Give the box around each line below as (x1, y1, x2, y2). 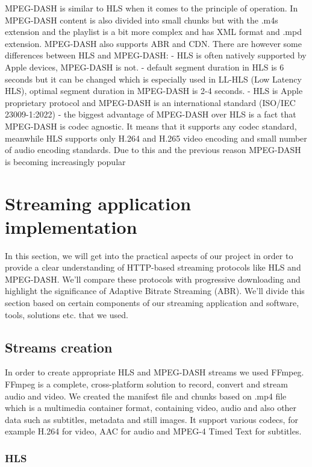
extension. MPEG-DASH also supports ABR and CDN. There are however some (5, 37, 302, 49)
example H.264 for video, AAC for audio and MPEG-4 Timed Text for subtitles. (5, 425, 302, 437)
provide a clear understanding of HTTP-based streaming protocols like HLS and (5, 261, 301, 274)
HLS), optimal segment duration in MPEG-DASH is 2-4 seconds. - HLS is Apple (5, 84, 303, 97)
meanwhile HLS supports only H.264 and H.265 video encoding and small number (5, 131, 307, 144)
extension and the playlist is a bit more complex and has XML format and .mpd (5, 25, 302, 38)
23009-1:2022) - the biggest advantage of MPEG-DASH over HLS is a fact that (5, 108, 296, 121)
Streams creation (5, 337, 113, 356)
